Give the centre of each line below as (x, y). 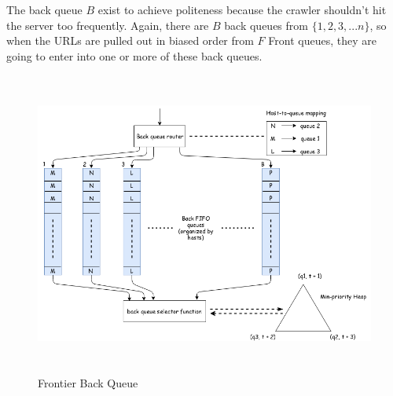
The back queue (44, 9)
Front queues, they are (322, 40)
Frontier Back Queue (88, 382)
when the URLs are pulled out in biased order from (130, 40)
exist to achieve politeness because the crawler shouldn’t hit (242, 9)
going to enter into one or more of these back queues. (134, 55)
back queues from (266, 25)
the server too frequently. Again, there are (108, 25)
